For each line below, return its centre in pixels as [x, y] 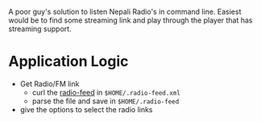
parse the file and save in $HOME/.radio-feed [106, 101]
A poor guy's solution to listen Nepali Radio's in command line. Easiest [125, 12]
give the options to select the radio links [86, 109]
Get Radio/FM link [50, 83]
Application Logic [68, 62]
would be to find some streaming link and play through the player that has [130, 20]
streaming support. [40, 29]
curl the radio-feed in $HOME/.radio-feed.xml [106, 92]
